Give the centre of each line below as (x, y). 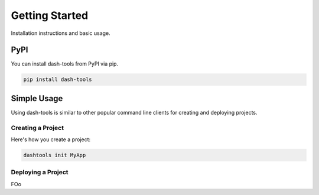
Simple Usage (37, 98)
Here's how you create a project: (51, 139)
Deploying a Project (40, 173)
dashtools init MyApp (55, 155)
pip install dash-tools (58, 79)
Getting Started (50, 15)
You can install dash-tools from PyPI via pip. (64, 64)
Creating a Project (38, 128)
